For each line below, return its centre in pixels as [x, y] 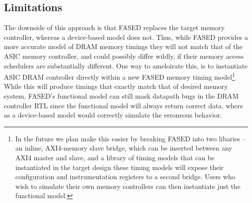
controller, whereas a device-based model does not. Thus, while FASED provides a [126, 37]
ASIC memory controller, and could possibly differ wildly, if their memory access [124, 56]
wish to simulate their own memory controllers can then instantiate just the [128, 186]
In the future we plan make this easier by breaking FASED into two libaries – [131, 138]
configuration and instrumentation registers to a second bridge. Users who [125, 177]
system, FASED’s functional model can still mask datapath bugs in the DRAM [121, 96]
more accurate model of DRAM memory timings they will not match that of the [123, 46]
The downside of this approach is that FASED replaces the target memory [114, 27]
